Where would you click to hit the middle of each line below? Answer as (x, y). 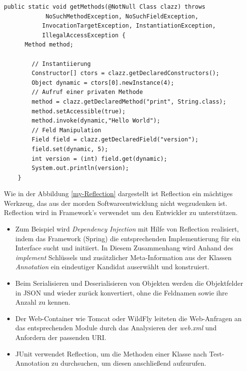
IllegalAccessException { (84, 35)
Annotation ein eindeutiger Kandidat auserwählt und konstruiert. (112, 267)
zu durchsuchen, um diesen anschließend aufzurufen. (129, 363)
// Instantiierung (61, 64)
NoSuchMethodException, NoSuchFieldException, (122, 16)
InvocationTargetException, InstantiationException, (129, 26)
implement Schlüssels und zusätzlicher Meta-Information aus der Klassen (123, 257)
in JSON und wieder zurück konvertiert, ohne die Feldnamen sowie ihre (122, 292)
